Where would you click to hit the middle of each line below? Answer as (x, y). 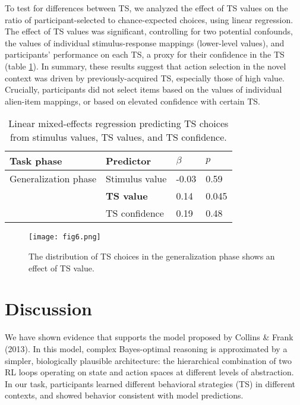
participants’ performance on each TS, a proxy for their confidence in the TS (145, 54)
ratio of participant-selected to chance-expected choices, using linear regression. (149, 19)
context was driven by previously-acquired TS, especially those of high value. (145, 77)
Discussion (48, 309)
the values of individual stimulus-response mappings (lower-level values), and (145, 42)
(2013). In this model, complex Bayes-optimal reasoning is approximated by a (146, 348)
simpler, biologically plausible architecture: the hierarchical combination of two (148, 360)
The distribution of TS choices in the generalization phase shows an (152, 256)
